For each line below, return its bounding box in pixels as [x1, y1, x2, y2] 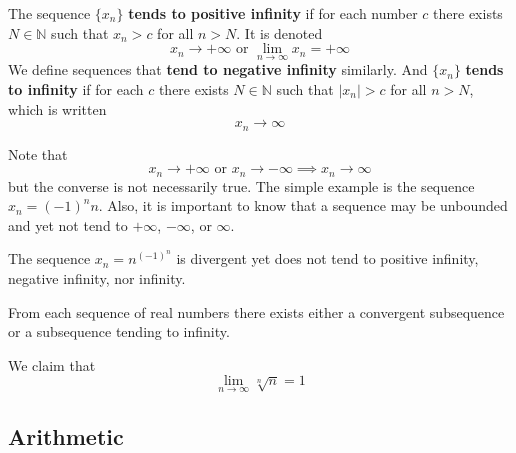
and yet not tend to [8, 214, 128, 235]
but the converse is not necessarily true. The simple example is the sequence [8, 175, 475, 196]
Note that [8, 143, 68, 164]
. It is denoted [236, 22, 323, 43]
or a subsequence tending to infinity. [8, 321, 230, 342]
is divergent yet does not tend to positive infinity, [176, 248, 479, 269]
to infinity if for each [8, 79, 144, 99]
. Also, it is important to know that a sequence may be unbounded [98, 195, 508, 216]
